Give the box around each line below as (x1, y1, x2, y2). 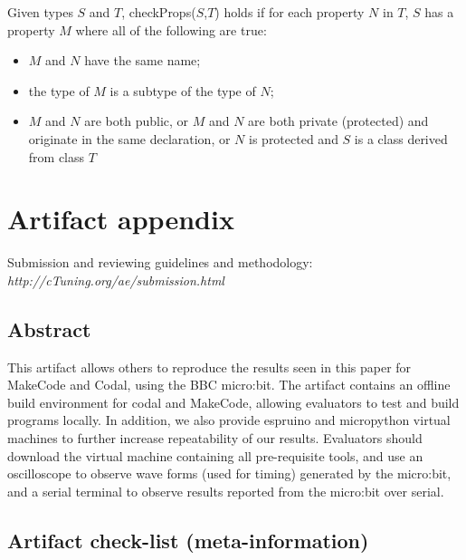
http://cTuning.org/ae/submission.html (7, 270, 224, 289)
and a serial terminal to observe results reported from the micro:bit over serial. (7, 481, 444, 500)
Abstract (7, 314, 91, 343)
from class (28, 147, 85, 166)
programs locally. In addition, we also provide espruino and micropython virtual (7, 410, 451, 430)
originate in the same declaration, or (28, 129, 231, 148)
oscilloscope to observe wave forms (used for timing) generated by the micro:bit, (7, 464, 452, 483)
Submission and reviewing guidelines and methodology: (7, 253, 313, 272)
